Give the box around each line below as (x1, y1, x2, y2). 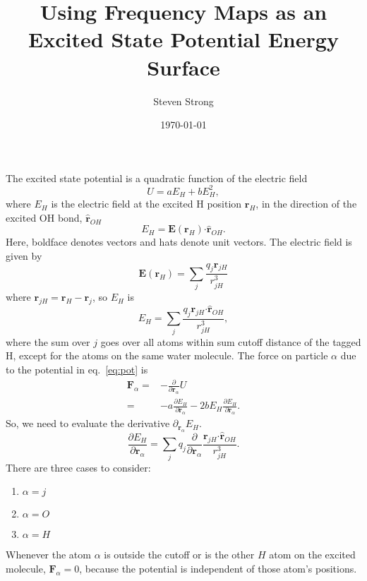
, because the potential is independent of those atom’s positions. (79, 561, 357, 575)
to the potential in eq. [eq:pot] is (6, 361, 148, 376)
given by (6, 248, 42, 263)
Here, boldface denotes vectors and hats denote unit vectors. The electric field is (6, 234, 352, 249)
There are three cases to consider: (6, 460, 151, 474)
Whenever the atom (6, 547, 91, 562)
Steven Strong (153, 93, 214, 108)
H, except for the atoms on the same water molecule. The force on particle (6, 348, 328, 363)
